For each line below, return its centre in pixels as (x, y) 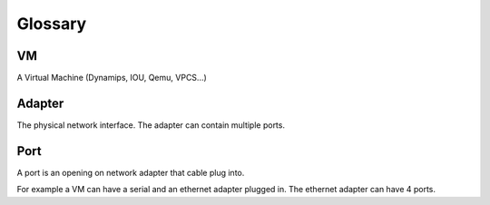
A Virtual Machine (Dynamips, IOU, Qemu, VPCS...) (112, 78)
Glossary (52, 24)
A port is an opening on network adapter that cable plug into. (131, 172)
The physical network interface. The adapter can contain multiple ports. (151, 125)
